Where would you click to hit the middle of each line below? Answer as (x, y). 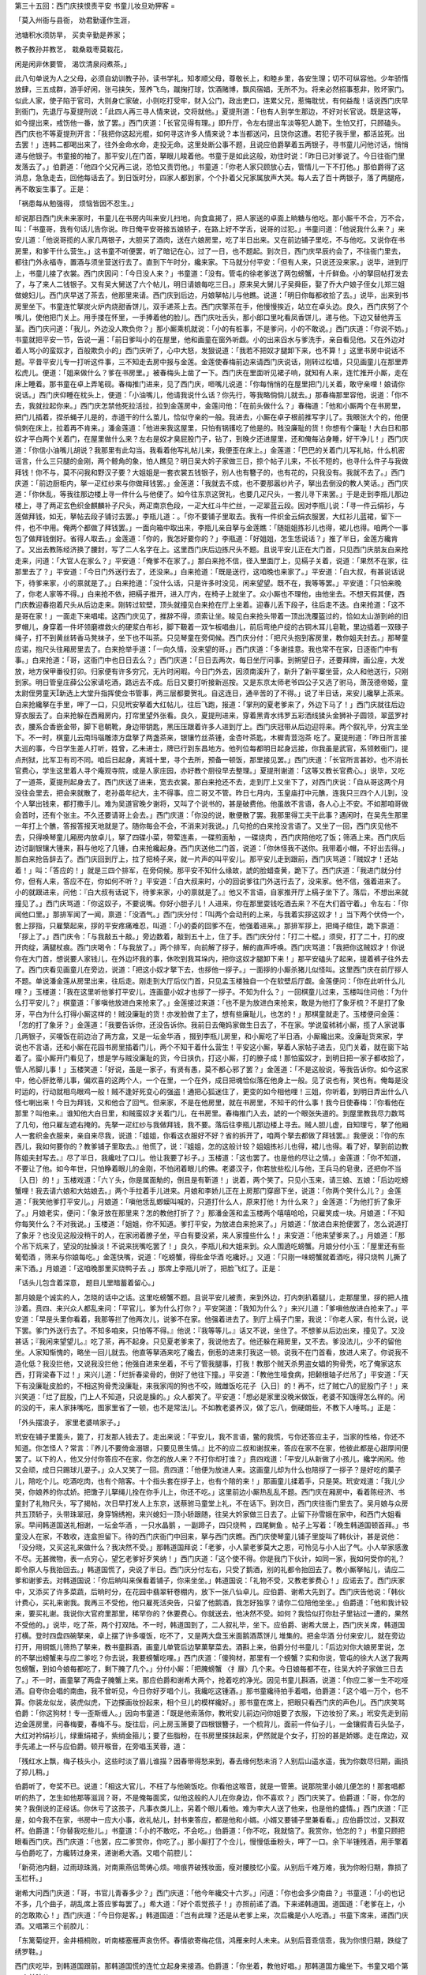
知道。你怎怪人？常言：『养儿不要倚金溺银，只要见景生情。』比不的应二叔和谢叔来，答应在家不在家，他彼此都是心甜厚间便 (211, 1448)
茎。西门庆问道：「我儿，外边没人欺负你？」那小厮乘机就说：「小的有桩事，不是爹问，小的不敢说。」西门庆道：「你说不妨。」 (211, 329)
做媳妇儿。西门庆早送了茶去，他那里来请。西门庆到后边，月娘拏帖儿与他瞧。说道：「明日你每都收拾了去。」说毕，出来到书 (211, 295)
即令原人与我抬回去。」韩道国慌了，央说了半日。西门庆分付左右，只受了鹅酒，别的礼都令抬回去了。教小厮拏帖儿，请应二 (210, 1569)
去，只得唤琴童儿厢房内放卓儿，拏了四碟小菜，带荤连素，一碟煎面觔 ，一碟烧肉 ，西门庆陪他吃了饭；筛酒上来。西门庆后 (210, 837)
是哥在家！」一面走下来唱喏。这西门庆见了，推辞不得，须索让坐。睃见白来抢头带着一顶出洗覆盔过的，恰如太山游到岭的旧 (211, 615)
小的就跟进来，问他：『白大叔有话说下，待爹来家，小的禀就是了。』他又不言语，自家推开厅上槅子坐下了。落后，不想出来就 (211, 892)
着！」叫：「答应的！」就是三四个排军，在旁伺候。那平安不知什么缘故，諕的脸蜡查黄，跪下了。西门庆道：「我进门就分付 (208, 870)
